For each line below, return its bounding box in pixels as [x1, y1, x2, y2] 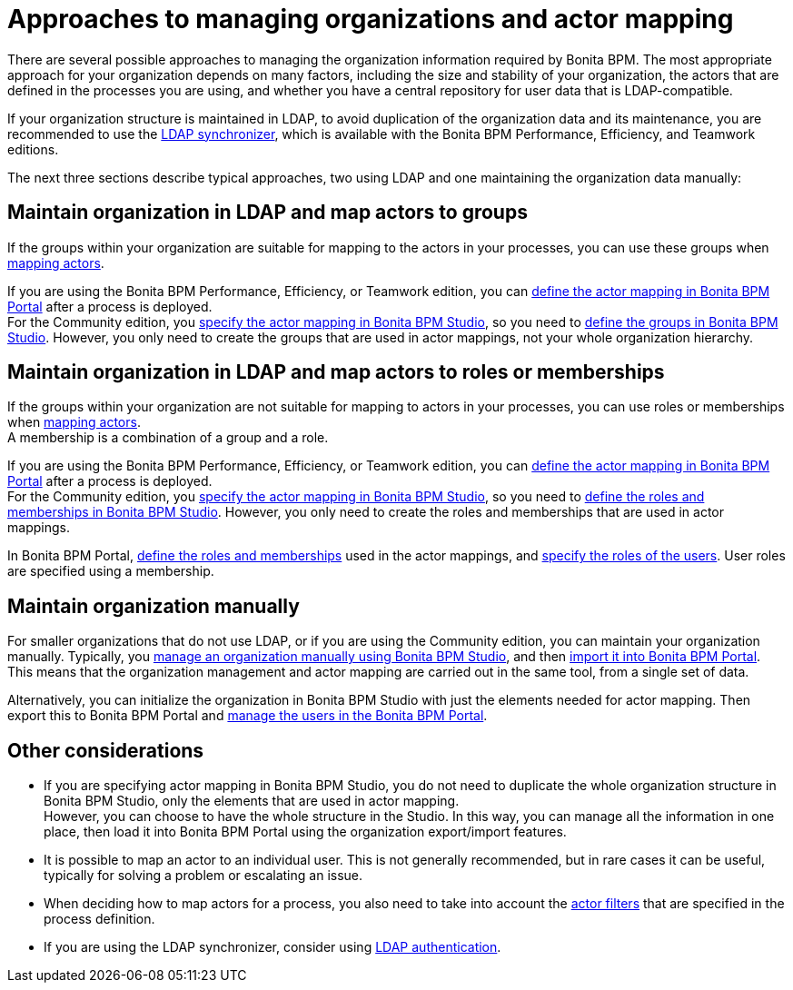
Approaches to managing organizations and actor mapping [7, 4, 734, 35]
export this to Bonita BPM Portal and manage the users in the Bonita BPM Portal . [7, 708, 488, 724]
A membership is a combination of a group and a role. [7, 430, 329, 446]
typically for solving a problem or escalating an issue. [44, 867, 363, 884]
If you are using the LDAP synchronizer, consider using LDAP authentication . [44, 939, 501, 955]
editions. [7, 141, 59, 157]
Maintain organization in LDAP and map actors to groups [7, 201, 528, 224]
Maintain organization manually [7, 594, 300, 618]
